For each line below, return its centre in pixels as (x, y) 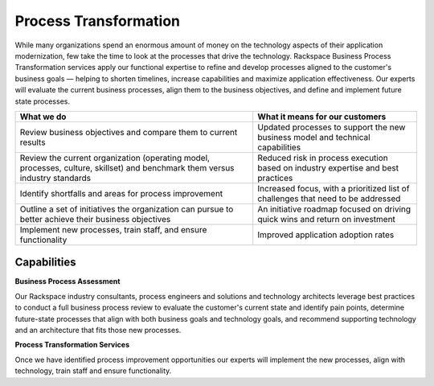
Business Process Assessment (68, 281)
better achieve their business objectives (95, 219)
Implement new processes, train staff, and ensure (113, 229)
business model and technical (314, 137)
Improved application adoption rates (326, 235)
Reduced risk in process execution (323, 158)
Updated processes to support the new (332, 127)
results (33, 142)
